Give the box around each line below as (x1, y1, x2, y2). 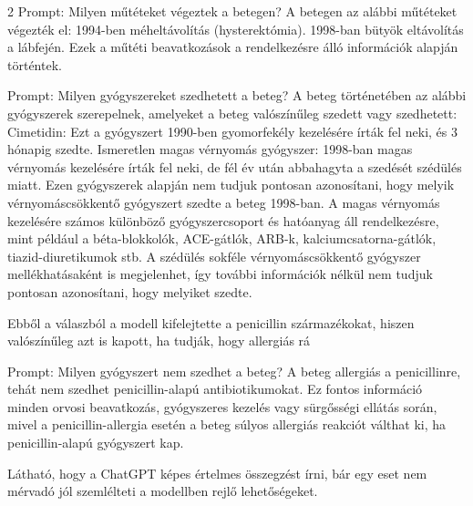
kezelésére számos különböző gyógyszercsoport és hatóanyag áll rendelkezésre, (7, 211, 439, 230)
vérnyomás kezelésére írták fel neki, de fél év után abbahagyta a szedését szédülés (7, 157, 462, 176)
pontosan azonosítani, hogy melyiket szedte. (7, 282, 252, 301)
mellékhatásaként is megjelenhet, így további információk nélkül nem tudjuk (7, 264, 433, 284)
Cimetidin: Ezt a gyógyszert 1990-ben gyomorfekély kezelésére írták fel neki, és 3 (7, 121, 458, 140)
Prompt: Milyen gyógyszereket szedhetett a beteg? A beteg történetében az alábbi (7, 86, 467, 105)
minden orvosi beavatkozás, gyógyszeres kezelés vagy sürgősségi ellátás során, (7, 397, 437, 416)
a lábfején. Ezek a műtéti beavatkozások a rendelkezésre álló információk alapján (7, 37, 458, 57)
